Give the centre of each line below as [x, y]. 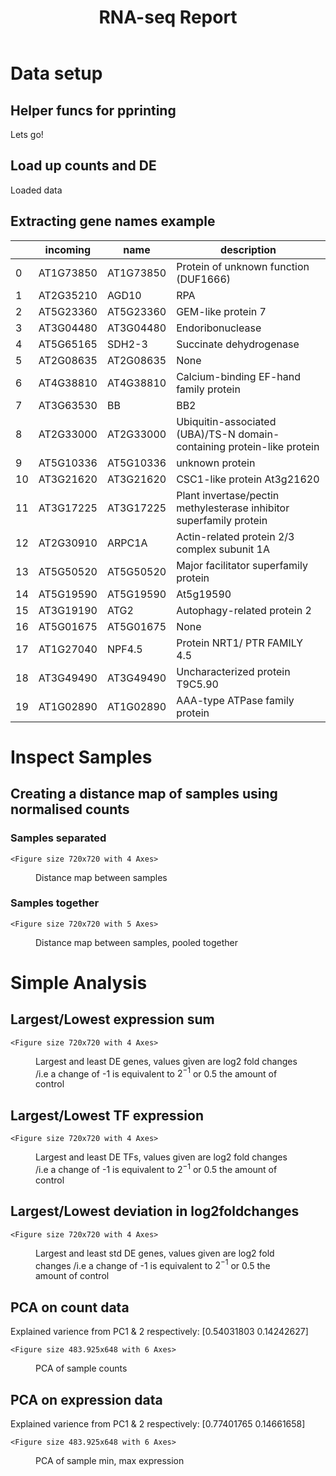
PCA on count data [70, 1307]
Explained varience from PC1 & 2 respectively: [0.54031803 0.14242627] [159, 1332]
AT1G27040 [68, 649]
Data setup [56, 73]
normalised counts [70, 809]
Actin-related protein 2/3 [235, 536]
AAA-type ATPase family [235, 700]
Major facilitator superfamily [242, 565]
